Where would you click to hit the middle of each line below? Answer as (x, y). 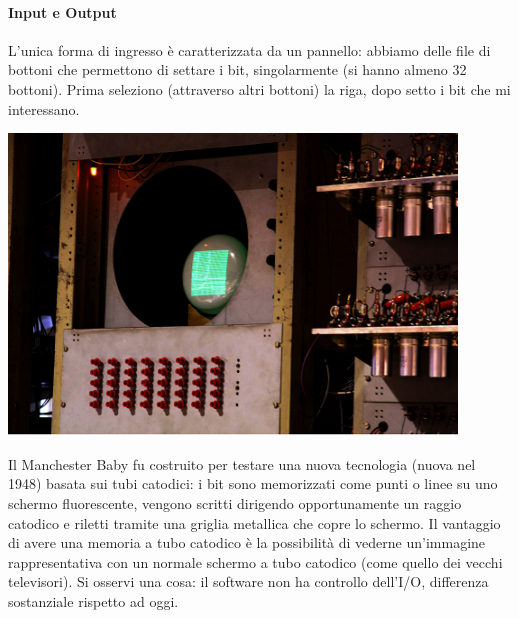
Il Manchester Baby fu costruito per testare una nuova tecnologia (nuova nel (242, 463)
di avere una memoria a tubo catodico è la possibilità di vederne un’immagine (247, 542)
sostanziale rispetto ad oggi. (93, 600)
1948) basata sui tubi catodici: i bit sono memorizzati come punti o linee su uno (253, 483)
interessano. (44, 108)
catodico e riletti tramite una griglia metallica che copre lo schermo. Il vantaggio (254, 522)
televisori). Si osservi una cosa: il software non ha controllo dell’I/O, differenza (248, 581)
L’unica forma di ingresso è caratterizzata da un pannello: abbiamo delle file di (249, 49)
